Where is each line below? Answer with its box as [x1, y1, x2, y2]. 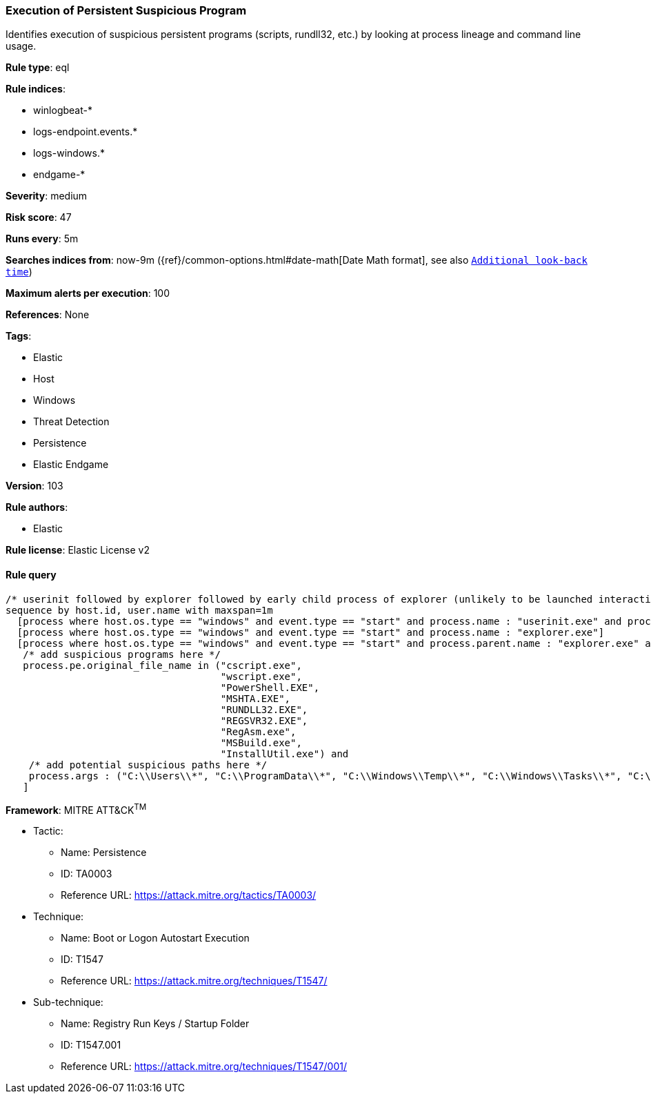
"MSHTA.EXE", [220, 692, 291, 704]
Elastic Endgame [33, 458, 109, 471]
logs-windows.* [33, 147, 105, 159]
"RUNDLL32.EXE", [220, 703, 308, 715]
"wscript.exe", [220, 670, 302, 682]
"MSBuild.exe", [220, 737, 302, 748]
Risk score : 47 [6, 211, 72, 224]
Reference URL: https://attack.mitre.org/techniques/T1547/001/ [61, 1060, 347, 1073]
